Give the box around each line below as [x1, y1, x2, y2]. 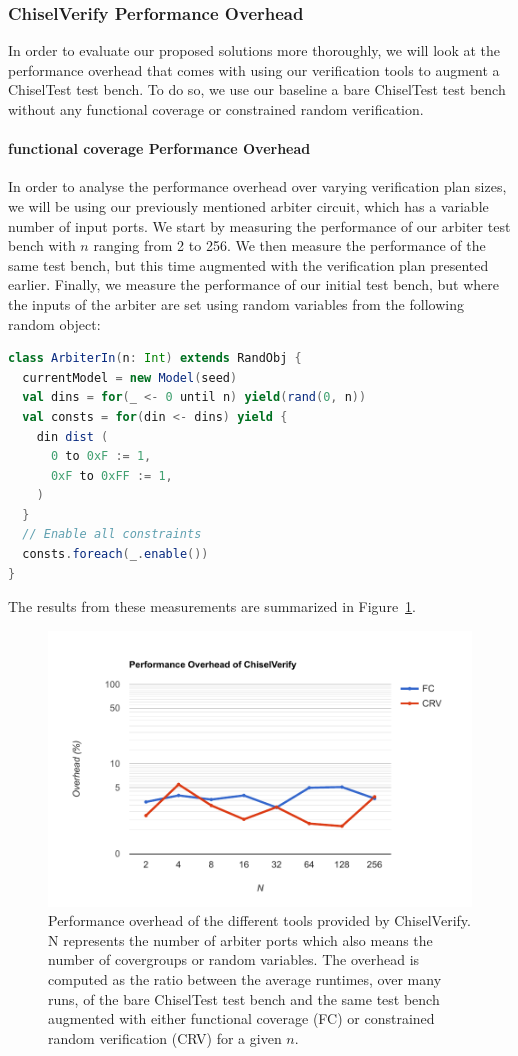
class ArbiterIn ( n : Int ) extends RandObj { [8, 351, 302, 366]
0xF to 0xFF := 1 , [50, 468, 173, 483]
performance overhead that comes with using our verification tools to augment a [8, 59, 500, 80]
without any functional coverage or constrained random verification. [8, 99, 424, 119]
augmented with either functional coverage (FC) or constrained [48, 1008, 435, 1029]
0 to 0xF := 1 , [50, 449, 152, 464]
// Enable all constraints [22, 527, 202, 542]
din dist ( [36, 429, 109, 444]
